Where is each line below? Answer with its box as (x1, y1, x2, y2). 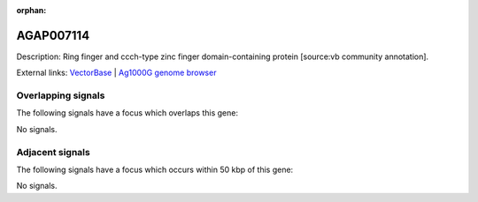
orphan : (16, 5, 47, 15)
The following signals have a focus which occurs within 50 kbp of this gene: (16, 164, 294, 175)
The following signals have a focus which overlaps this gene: (16, 108, 239, 118)
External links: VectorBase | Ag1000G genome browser (16, 67, 217, 79)
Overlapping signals (16, 89, 105, 101)
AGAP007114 (16, 27, 90, 43)
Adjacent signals (16, 146, 90, 158)
